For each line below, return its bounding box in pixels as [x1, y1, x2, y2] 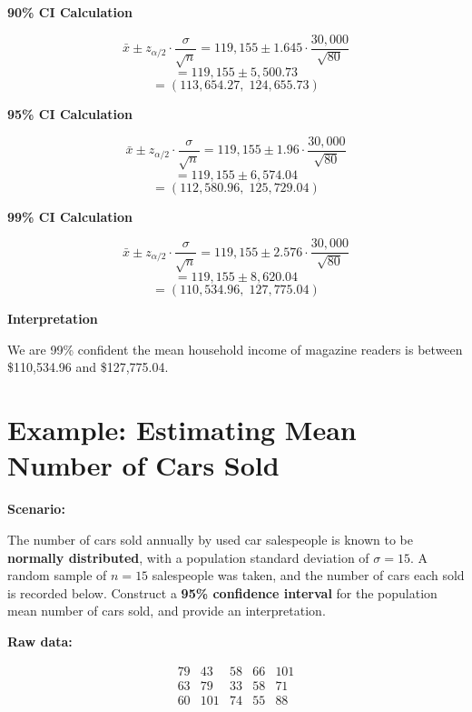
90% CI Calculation [7, 3, 133, 21]
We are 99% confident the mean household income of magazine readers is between [7, 339, 463, 358]
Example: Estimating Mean [7, 411, 357, 448]
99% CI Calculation [7, 206, 133, 226]
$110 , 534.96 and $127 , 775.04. [7, 357, 169, 376]
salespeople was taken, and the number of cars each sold [152, 566, 465, 585]
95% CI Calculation [7, 105, 133, 124]
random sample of [7, 566, 107, 585]
